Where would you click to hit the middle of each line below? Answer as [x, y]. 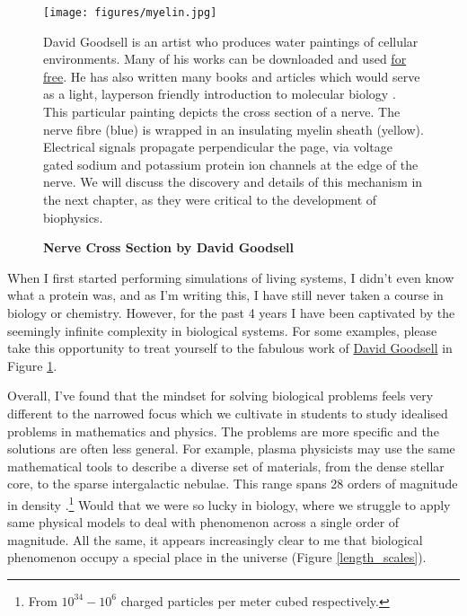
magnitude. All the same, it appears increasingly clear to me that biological [215, 539]
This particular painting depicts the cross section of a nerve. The [222, 112]
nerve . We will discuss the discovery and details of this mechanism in [233, 182]
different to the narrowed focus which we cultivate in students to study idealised [228, 413]
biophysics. [73, 217]
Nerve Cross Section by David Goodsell [168, 247]
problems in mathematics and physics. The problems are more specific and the [223, 431]
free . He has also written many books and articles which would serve [232, 76]
